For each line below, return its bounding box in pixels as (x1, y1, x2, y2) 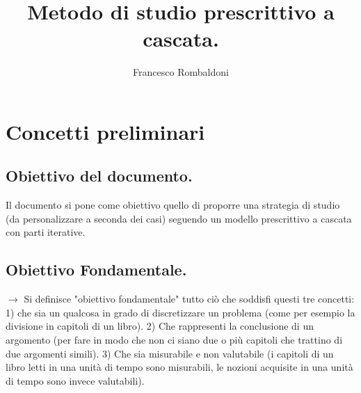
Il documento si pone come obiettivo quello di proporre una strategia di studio (6, 198, 340, 212)
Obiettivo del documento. (6, 165, 193, 186)
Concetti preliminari (6, 117, 205, 145)
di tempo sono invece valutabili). (6, 373, 145, 387)
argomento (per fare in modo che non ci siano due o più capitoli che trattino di (6, 332, 343, 347)
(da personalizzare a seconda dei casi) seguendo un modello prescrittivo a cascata (6, 211, 352, 225)
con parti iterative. (6, 225, 86, 239)
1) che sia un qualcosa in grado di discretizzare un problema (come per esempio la (6, 305, 355, 319)
